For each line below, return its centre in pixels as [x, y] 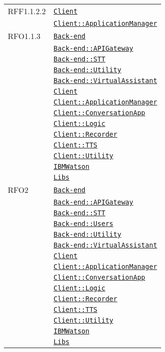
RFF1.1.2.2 [27, 11]
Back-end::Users [83, 224]
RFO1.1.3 [24, 36]
